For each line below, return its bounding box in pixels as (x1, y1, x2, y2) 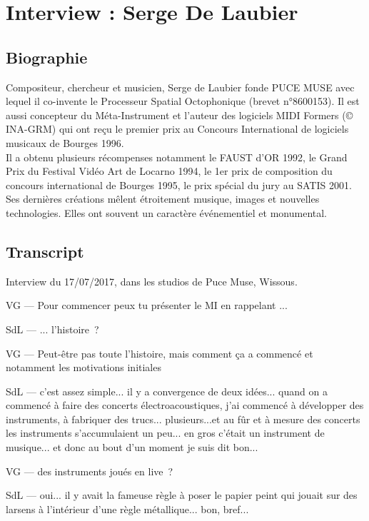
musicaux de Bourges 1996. (6, 135, 124, 150)
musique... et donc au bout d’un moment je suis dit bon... (6, 440, 258, 455)
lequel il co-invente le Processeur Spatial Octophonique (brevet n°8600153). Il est (6, 93, 360, 108)
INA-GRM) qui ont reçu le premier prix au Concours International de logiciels (6, 121, 349, 136)
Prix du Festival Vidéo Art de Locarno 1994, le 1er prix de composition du (6, 163, 333, 178)
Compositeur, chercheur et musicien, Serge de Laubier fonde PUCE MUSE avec (6, 79, 355, 94)
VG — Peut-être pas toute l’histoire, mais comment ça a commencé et (6, 345, 313, 360)
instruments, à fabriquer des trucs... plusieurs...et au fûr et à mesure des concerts (6, 411, 360, 426)
